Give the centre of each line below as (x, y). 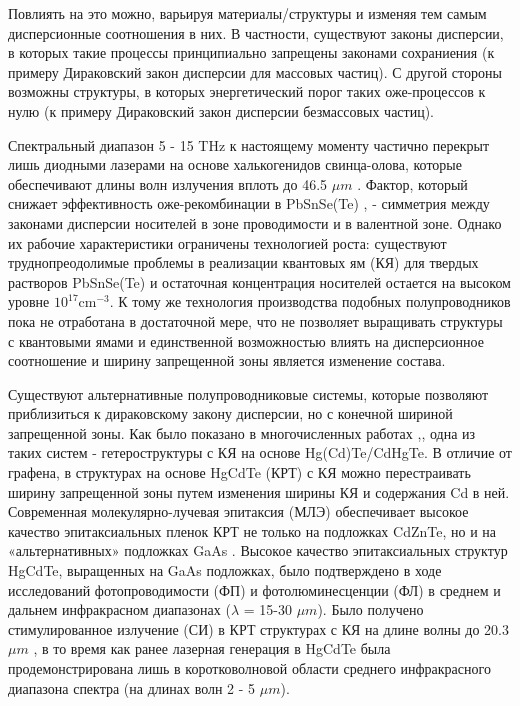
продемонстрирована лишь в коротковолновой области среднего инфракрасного (249, 668)
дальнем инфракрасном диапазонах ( (119, 609)
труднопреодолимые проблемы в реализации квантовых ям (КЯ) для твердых (243, 262)
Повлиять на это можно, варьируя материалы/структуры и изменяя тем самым (247, 13)
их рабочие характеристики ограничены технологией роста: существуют (227, 242)
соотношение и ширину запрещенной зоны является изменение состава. (227, 360)
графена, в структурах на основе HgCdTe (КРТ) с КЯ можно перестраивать (239, 472)
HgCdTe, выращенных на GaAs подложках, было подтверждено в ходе (225, 570)
